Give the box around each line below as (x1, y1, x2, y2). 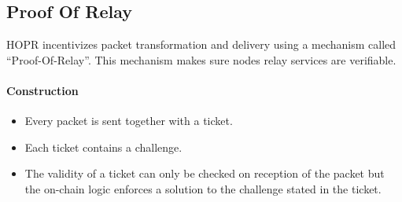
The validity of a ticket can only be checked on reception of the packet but (24, 165, 385, 182)
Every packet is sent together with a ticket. (24, 112, 233, 129)
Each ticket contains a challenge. (24, 138, 183, 155)
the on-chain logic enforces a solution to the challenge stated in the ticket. (24, 180, 382, 196)
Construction (6, 82, 79, 98)
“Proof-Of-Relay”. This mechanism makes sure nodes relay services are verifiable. (6, 51, 396, 68)
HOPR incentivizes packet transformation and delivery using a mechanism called (6, 36, 396, 53)
